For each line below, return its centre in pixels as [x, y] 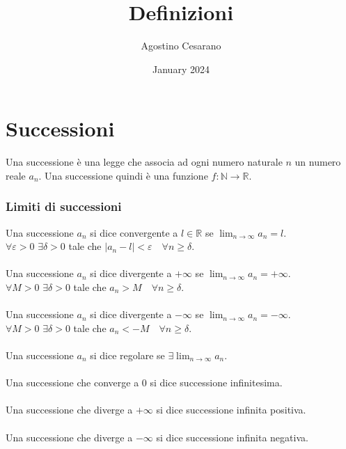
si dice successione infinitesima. [216, 383]
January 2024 [181, 69]
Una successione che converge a [72, 383]
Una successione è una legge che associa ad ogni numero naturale [144, 162]
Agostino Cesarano [181, 46]
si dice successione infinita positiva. [231, 410]
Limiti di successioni [64, 206]
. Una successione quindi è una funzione [123, 175]
